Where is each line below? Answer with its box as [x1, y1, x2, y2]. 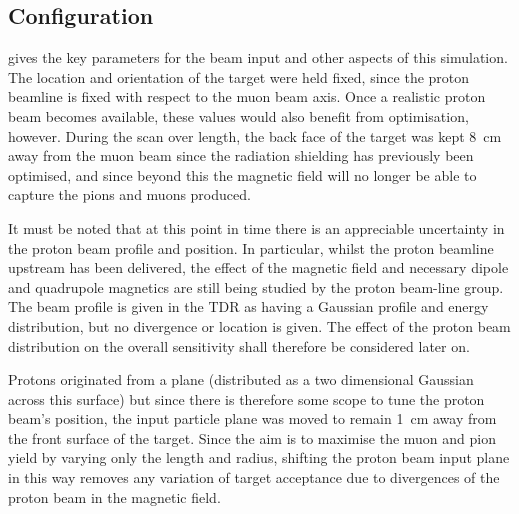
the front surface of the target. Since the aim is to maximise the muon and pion [8, 427, 496, 448]
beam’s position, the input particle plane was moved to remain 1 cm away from [8, 408, 497, 429]
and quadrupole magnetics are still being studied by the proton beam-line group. [8, 276, 504, 297]
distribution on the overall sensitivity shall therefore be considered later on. [8, 335, 470, 356]
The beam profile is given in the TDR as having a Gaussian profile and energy [8, 296, 489, 317]
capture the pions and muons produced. [8, 184, 251, 205]
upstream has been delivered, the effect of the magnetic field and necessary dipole [8, 257, 509, 278]
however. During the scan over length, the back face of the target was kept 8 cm [8, 125, 502, 146]
